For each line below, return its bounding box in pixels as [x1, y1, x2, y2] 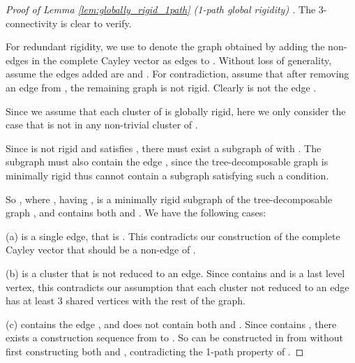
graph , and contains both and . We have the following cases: [6, 205, 266, 220]
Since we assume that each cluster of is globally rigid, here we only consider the [6, 103, 346, 118]
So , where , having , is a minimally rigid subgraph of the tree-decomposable [6, 191, 333, 206]
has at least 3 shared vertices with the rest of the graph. [6, 293, 246, 308]
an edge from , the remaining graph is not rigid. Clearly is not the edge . [6, 80, 317, 94]
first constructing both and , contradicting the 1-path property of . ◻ [6, 343, 304, 358]
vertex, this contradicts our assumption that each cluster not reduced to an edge [6, 279, 349, 294]
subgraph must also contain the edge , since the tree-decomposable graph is [6, 154, 328, 169]
